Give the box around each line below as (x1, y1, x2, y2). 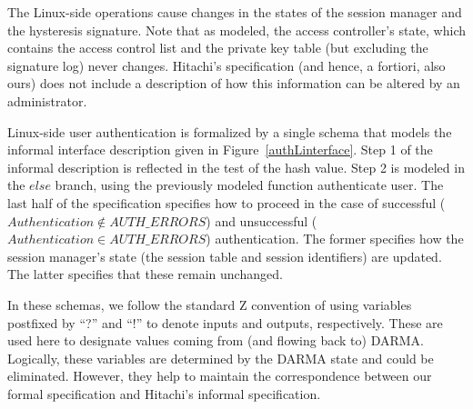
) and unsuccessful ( (206, 211, 317, 230)
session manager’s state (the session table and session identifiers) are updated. (7, 246, 442, 265)
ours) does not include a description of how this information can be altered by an (7, 74, 460, 93)
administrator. (7, 91, 87, 110)
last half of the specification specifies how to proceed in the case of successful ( (7, 193, 446, 212)
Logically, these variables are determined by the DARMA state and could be (7, 348, 434, 367)
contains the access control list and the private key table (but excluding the (7, 38, 428, 57)
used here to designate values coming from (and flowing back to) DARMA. (7, 331, 425, 350)
